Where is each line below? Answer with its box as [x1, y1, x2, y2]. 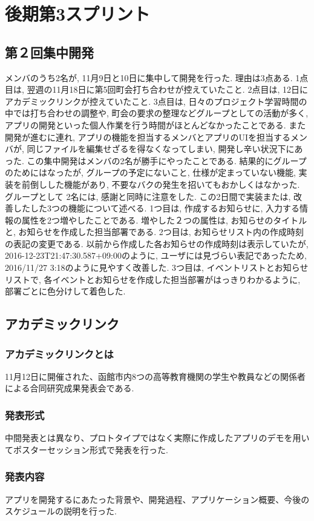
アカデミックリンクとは [5, 346, 114, 361]
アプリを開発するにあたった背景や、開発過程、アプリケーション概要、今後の [5, 493, 310, 505]
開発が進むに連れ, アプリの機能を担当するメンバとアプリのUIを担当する [5, 130, 291, 143]
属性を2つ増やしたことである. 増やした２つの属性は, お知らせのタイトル [21, 213, 307, 226]
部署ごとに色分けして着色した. [5, 285, 126, 297]
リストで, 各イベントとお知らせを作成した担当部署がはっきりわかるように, [5, 273, 301, 285]
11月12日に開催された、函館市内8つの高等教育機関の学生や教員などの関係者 [5, 370, 306, 382]
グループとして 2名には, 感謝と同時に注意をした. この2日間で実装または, [5, 190, 291, 202]
